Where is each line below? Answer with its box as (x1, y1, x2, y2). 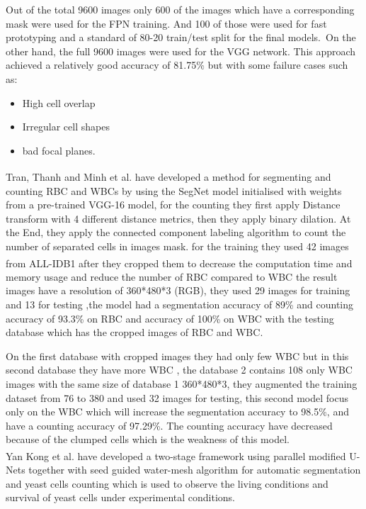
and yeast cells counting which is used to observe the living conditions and (6, 476, 328, 491)
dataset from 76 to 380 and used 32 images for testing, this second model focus (6, 390, 348, 405)
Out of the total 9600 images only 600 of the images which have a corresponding (6, 2, 355, 16)
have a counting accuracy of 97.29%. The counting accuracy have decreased (6, 418, 333, 432)
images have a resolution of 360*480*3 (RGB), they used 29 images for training (6, 283, 350, 298)
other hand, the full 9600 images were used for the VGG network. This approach (6, 43, 356, 58)
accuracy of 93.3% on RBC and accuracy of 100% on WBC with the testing (6, 311, 334, 325)
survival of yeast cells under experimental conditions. (6, 490, 235, 505)
